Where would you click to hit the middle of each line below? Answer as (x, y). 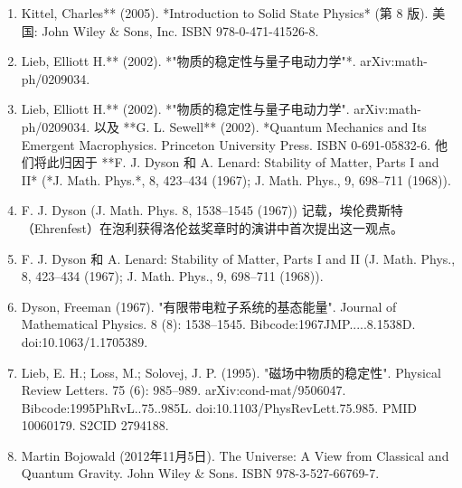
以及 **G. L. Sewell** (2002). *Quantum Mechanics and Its (260, 126)
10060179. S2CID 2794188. (95, 425)
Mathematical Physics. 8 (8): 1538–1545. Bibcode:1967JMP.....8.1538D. (218, 324)
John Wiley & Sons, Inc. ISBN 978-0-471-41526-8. (180, 30)
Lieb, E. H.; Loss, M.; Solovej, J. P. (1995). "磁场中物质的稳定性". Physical (231, 372)
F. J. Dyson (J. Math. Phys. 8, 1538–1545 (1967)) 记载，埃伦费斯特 (212, 210)
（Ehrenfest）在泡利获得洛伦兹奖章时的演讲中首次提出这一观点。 (212, 227)
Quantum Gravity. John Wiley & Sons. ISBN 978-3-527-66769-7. (200, 473)
